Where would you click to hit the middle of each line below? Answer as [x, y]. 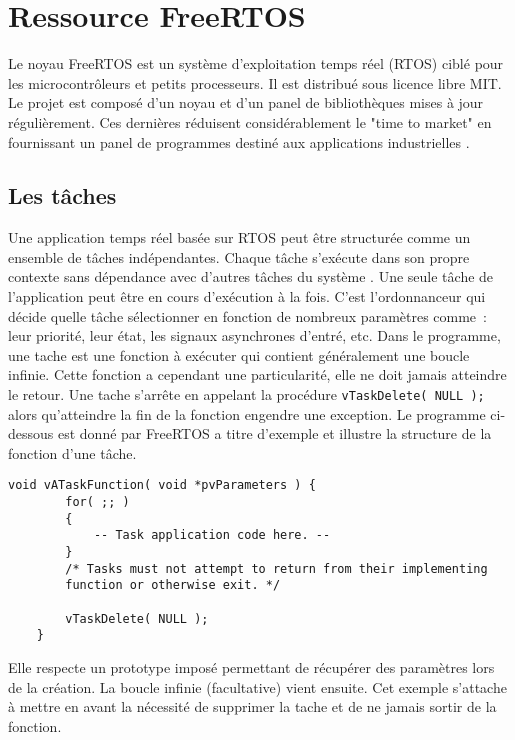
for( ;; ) [97, 502]
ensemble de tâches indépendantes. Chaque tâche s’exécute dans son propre [239, 256]
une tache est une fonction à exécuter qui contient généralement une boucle [239, 354]
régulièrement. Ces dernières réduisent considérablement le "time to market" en [250, 121]
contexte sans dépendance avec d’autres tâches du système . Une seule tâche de [251, 276]
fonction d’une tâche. [72, 452]
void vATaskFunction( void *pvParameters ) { [162, 485]
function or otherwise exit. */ [173, 585]
